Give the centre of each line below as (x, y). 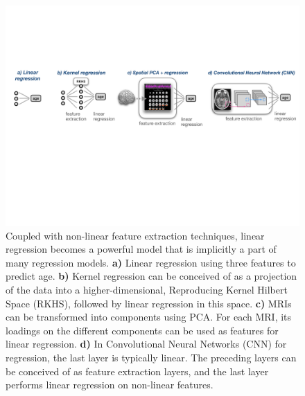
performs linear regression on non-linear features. (110, 385)
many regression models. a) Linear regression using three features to (151, 262)
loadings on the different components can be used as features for (142, 330)
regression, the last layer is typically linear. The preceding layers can (151, 357)
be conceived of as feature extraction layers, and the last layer (137, 371)
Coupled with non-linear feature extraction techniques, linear (135, 235)
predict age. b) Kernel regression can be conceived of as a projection (151, 276)
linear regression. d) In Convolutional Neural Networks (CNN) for (146, 344)
